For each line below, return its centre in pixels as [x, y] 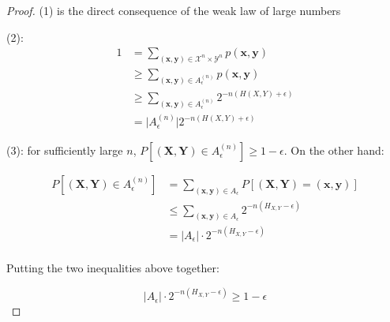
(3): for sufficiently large [65, 150]
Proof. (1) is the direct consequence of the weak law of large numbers [174, 10]
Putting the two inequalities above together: [113, 267]
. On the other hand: [334, 150]
